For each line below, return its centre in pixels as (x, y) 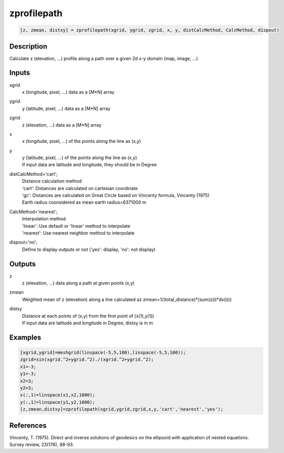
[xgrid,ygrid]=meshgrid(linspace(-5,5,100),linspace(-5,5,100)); (103, 352)
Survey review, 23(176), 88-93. (42, 445)
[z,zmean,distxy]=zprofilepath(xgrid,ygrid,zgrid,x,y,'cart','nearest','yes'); (122, 409)
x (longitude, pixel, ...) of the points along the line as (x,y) (82, 141)
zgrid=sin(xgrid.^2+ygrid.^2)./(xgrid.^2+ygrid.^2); (87, 360)
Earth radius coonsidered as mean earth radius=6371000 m (84, 202)
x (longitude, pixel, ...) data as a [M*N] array (68, 92)
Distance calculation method (52, 181)
